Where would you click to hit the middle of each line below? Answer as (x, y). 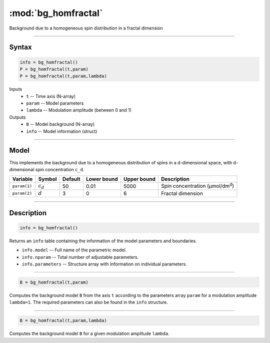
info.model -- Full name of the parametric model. (74, 250)
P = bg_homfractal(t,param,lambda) (63, 76)
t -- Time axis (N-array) (51, 96)
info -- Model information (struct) (62, 131)
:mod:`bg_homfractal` (56, 13)
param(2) (22, 194)
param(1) (22, 186)
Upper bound (139, 179)
